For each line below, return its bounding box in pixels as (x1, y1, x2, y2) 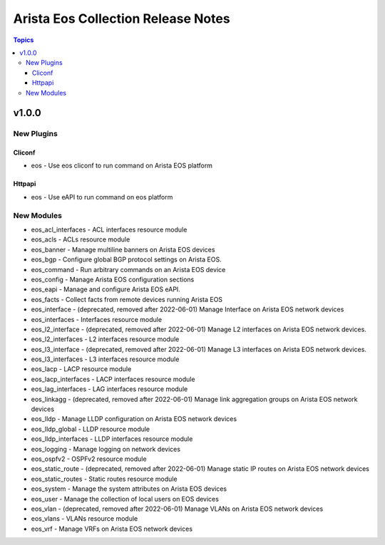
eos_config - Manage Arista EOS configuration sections (31, 275, 195, 284)
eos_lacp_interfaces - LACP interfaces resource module (31, 375, 195, 383)
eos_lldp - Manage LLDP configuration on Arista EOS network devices (31, 415, 237, 423)
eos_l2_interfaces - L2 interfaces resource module (31, 335, 180, 343)
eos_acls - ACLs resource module (31, 235, 130, 244)
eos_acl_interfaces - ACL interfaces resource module (31, 225, 188, 234)
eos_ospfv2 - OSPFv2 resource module (31, 455, 147, 463)
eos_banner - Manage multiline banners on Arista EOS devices (31, 245, 215, 254)
